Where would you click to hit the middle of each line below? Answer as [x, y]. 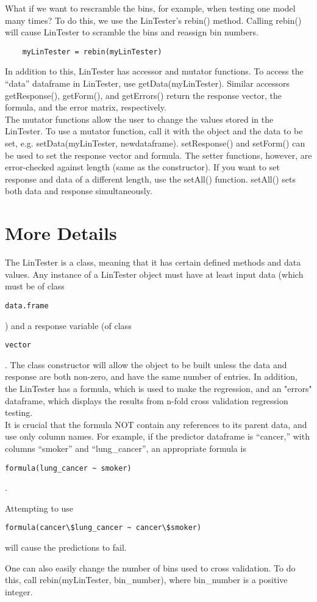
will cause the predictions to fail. [66, 547]
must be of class [35, 286]
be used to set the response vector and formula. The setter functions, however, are [158, 155]
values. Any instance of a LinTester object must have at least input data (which [154, 274]
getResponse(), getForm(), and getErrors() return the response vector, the [143, 95]
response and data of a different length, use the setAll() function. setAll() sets [150, 179]
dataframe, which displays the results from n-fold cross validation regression [147, 400]
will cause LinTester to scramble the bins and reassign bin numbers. [132, 32]
